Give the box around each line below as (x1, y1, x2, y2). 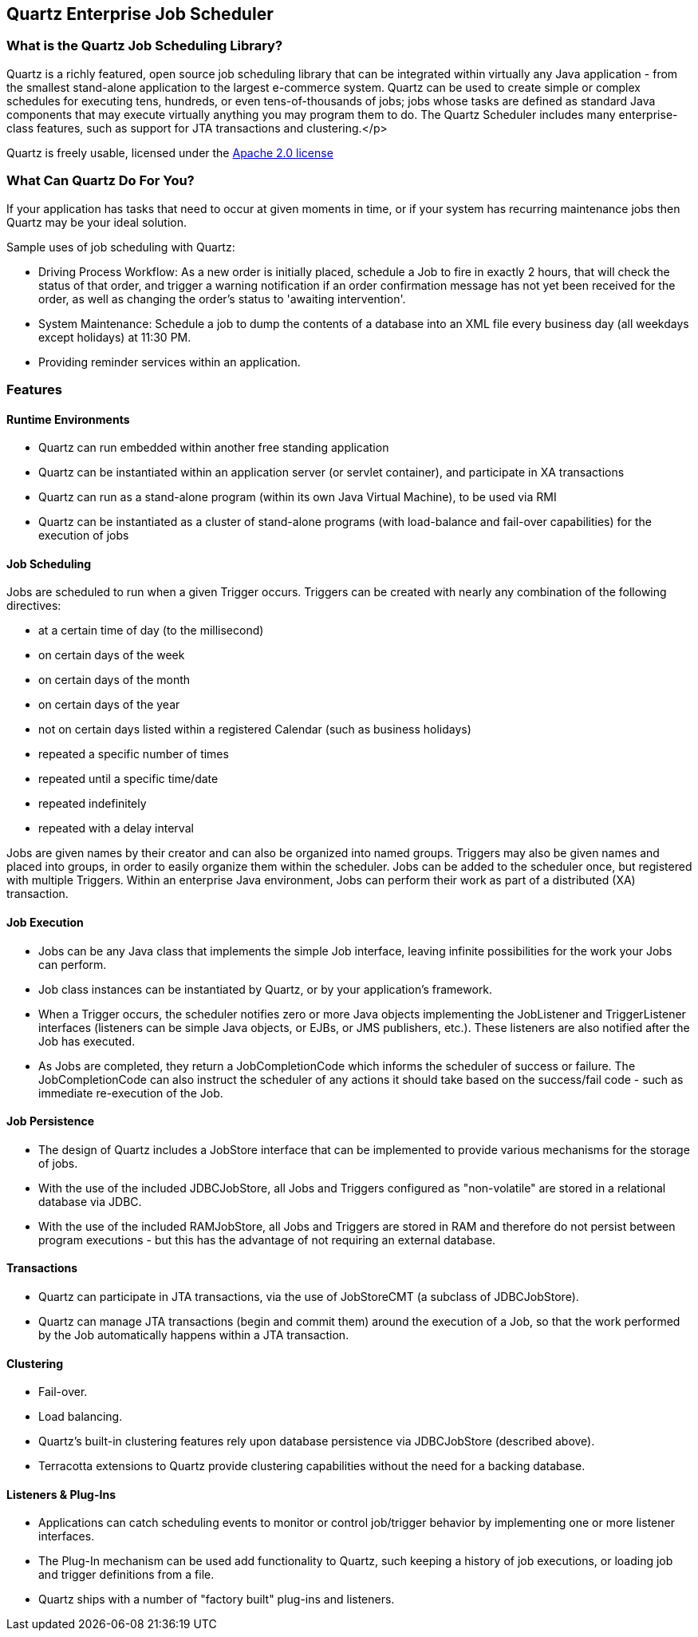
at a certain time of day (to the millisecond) (38, 623, 264, 638)
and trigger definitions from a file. (38, 1568, 215, 1582)
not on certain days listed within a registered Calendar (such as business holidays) (38, 722, 471, 737)
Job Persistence (6, 1114, 95, 1129)
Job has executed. (38, 1034, 136, 1048)
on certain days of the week (38, 648, 185, 662)
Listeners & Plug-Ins (6, 1487, 116, 1501)
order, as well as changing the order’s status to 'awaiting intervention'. (38, 291, 406, 306)
